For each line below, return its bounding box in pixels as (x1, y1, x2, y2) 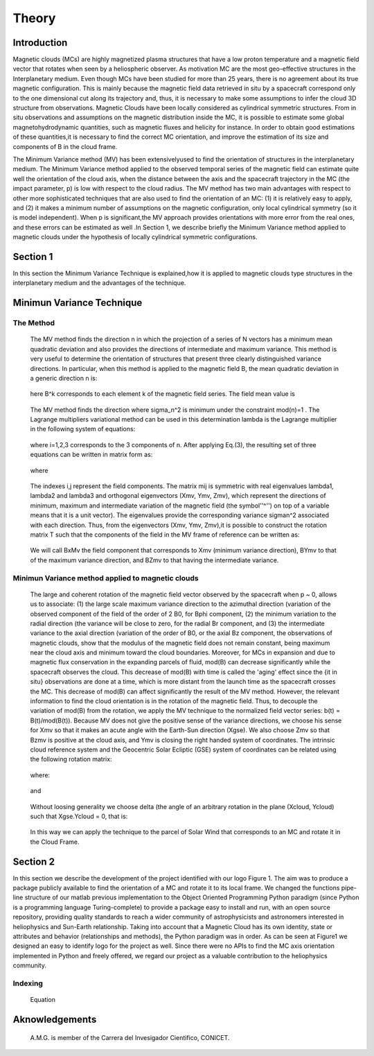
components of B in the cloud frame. (12, 142, 118, 150)
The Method (12, 318, 55, 328)
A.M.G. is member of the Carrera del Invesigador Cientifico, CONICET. (30, 1033, 230, 1041)
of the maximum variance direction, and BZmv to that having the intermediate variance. (30, 555, 279, 564)
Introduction (12, 37, 68, 49)
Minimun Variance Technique (12, 297, 143, 309)
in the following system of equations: (30, 425, 136, 433)
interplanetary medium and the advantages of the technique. (12, 279, 186, 287)
